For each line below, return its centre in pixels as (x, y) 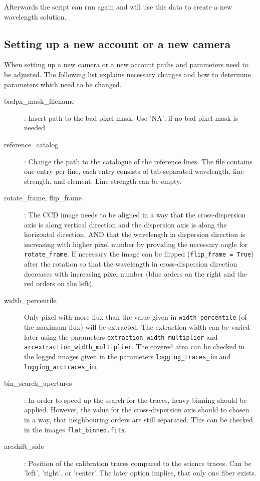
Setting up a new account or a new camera (117, 43)
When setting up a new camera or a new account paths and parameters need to (126, 64)
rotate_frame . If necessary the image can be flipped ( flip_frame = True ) (139, 254)
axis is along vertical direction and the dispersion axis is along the (125, 224)
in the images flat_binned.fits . (75, 429)
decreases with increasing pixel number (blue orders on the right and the (136, 273)
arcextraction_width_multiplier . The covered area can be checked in (135, 346)
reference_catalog (31, 144)
